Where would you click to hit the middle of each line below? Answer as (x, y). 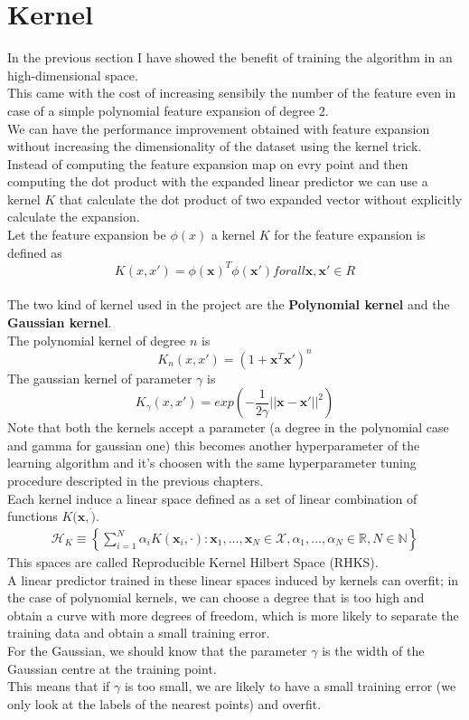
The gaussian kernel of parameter (100, 378)
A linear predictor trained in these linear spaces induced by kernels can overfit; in (233, 579)
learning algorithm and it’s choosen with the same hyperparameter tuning (212, 463)
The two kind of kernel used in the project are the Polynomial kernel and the (229, 304)
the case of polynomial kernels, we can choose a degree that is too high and (216, 597)
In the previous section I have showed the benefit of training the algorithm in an (230, 57)
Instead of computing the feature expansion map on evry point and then (208, 163)
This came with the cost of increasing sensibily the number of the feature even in (232, 93)
